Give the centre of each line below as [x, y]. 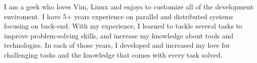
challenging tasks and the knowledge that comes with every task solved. [113, 54]
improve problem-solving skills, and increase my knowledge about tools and [119, 35]
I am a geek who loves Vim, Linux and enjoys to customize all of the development [129, 6]
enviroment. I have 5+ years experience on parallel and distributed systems [119, 16]
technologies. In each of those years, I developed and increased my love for [117, 45]
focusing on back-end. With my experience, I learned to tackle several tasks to [123, 26]
